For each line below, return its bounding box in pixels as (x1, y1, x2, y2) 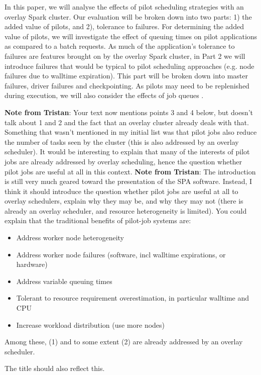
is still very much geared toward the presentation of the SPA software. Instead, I (5, 176, 252, 186)
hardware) (16, 259, 48, 269)
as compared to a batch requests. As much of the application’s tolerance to (5, 41, 235, 51)
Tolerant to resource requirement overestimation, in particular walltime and (16, 293, 249, 303)
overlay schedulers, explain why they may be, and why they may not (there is (5, 196, 243, 206)
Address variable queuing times (16, 275, 112, 286)
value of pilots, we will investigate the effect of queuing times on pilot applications (5, 31, 257, 41)
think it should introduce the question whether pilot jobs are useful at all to (5, 185, 238, 196)
